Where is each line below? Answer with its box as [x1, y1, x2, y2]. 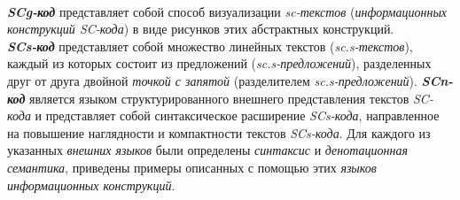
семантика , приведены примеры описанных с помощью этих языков [7, 158, 377, 176]
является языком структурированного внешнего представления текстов [28, 88, 409, 107]
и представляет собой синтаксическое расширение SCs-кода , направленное [35, 106, 440, 125]
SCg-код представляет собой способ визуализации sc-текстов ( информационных [7, 2, 448, 20]
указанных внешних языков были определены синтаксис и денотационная [7, 141, 408, 159]
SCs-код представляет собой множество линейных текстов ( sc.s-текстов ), [7, 36, 413, 55]
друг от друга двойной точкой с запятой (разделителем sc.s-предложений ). [7, 71, 417, 89]
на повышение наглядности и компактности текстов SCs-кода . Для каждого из [7, 123, 431, 142]
